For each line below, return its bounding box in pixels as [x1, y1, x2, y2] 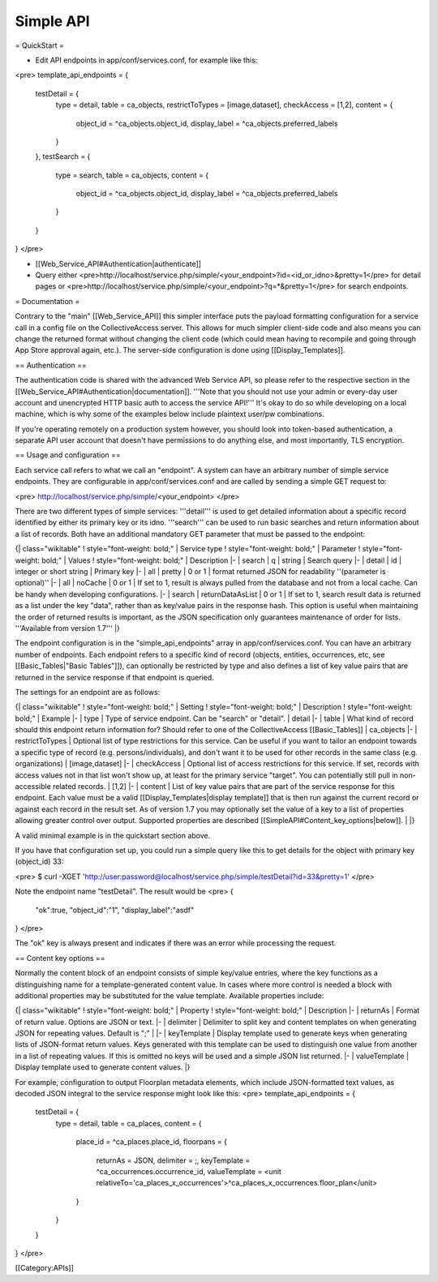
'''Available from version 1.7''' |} [15, 623, 121, 632]
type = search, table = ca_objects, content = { [55, 170, 209, 180]
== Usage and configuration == [15, 450, 121, 460]
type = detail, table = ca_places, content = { [55, 1118, 202, 1128]
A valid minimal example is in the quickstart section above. [15, 830, 211, 840]
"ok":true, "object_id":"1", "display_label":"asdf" [35, 905, 195, 915]
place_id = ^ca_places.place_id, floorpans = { [75, 1137, 227, 1147]
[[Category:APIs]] [15, 1263, 75, 1273]
